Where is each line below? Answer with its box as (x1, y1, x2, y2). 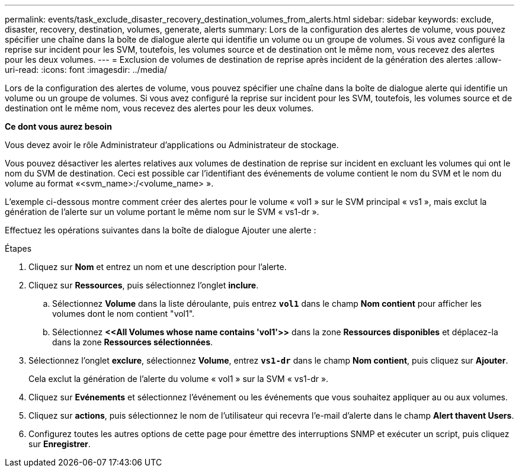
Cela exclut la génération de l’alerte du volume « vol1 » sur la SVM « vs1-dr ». (28, 374, 329, 384)
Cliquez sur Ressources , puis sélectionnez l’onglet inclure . (28, 280, 259, 290)
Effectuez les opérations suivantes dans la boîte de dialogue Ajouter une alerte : (5, 225, 316, 235)
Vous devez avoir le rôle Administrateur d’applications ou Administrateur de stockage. (5, 140, 339, 150)
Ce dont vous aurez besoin (5, 121, 112, 131)
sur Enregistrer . (28, 439, 91, 449)
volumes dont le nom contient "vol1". (52, 309, 195, 319)
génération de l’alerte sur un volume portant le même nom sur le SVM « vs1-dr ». (5, 207, 319, 217)
